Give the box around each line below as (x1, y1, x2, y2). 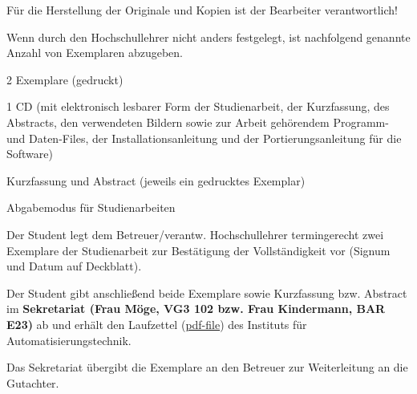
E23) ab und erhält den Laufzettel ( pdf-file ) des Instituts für (6, 315, 307, 332)
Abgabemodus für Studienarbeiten (6, 199, 176, 216)
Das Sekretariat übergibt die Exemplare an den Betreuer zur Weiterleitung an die (6, 359, 408, 376)
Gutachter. (6, 374, 59, 391)
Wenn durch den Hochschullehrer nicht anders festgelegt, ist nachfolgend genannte (6, 28, 411, 45)
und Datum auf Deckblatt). (6, 258, 142, 274)
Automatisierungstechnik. (6, 331, 132, 348)
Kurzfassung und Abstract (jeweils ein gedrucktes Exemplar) (6, 172, 306, 189)
